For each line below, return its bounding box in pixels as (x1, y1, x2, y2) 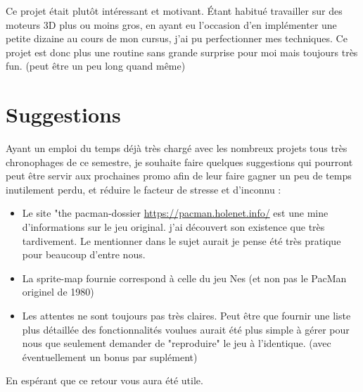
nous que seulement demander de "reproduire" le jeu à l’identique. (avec (22, 336, 331, 350)
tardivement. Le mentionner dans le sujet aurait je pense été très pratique (22, 233, 341, 248)
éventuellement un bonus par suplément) (22, 349, 198, 364)
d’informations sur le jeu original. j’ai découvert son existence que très (22, 220, 325, 234)
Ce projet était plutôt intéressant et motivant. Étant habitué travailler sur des (6, 4, 343, 18)
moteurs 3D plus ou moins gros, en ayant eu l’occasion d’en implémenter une (6, 17, 337, 32)
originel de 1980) (22, 284, 94, 299)
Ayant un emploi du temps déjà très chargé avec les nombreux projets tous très (6, 141, 348, 156)
